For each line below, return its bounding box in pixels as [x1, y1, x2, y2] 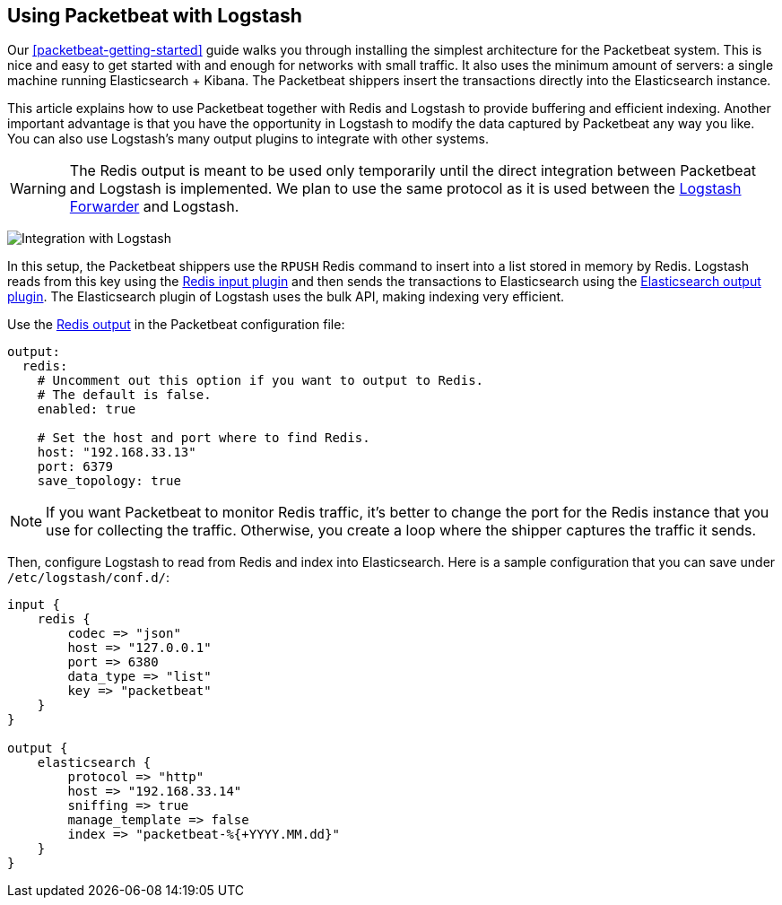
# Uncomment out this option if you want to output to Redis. [37, 373, 484, 388]
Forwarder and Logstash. [69, 197, 239, 216]
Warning [10, 179, 66, 198]
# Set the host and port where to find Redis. [37, 431, 370, 446]
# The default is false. [37, 387, 212, 403]
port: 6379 [37, 459, 114, 474]
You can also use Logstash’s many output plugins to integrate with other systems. [7, 131, 490, 147]
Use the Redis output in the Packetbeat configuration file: [7, 317, 345, 333]
